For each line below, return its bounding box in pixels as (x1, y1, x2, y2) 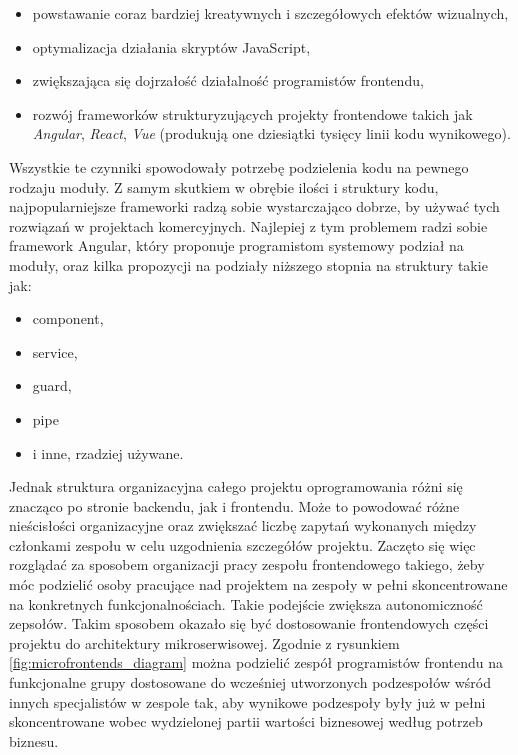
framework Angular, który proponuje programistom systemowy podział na (9, 235, 464, 256)
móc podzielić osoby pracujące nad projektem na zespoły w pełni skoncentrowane (9, 574, 508, 595)
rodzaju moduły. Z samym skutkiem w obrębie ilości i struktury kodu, (9, 176, 439, 197)
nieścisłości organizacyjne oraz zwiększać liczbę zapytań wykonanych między (9, 515, 477, 536)
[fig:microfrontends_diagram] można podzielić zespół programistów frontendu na (9, 652, 504, 673)
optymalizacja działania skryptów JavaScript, (32, 36, 311, 57)
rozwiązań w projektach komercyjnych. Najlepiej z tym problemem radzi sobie (9, 215, 488, 236)
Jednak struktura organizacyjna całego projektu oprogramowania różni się (9, 476, 463, 497)
